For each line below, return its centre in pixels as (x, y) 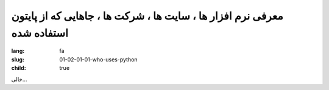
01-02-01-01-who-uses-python (98, 59)
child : (19, 68)
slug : (18, 59)
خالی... (19, 79)
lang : (18, 51)
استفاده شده (40, 33)
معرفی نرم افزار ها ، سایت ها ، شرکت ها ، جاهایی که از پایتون (147, 16)
